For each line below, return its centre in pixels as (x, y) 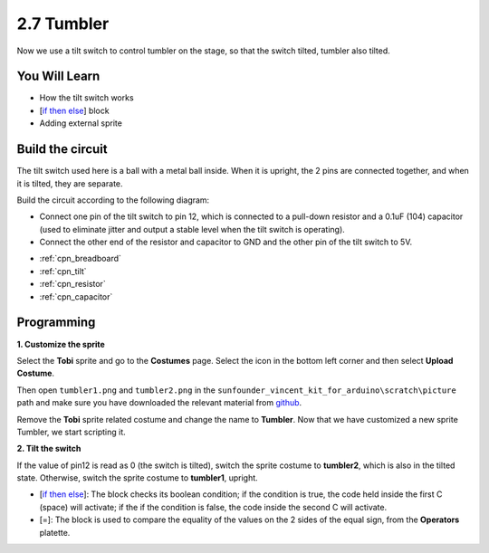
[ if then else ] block (74, 110)
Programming (56, 323)
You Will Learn (58, 76)
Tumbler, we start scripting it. (71, 432)
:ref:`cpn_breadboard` (81, 259)
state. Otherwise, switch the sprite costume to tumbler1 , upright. (137, 478)
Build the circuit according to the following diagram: (113, 200)
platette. (55, 532)
